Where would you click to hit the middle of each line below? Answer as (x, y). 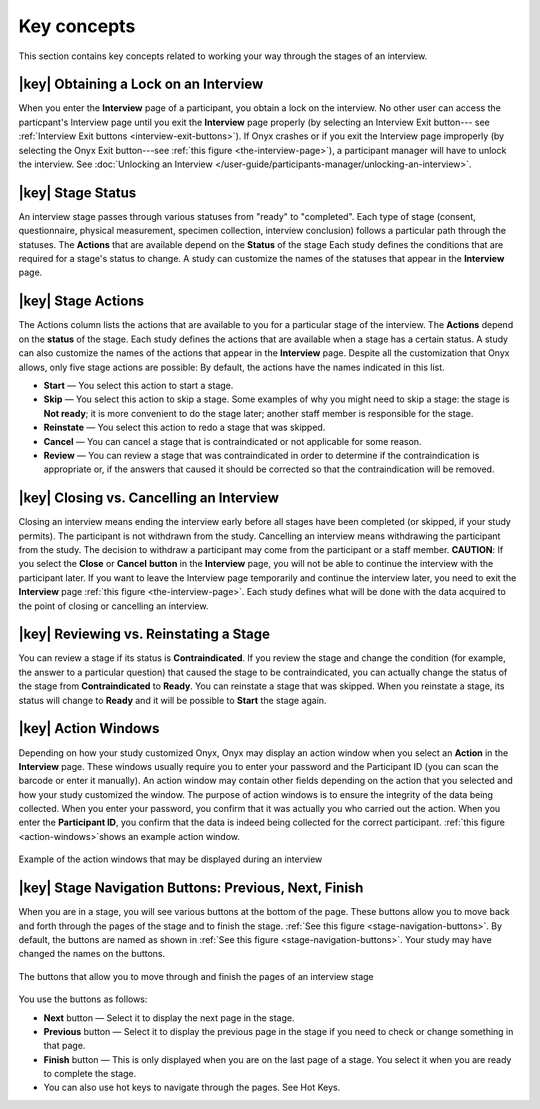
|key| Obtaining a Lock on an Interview (141, 84)
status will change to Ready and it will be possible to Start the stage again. (172, 700)
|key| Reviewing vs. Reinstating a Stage (144, 634)
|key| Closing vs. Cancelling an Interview (149, 498)
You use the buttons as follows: (83, 999)
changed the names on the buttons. (92, 954)
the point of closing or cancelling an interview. (113, 606)
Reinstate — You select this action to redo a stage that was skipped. (184, 427)
